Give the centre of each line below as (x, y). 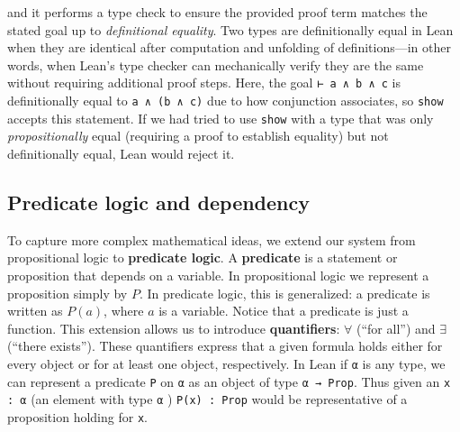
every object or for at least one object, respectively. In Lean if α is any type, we (226, 363)
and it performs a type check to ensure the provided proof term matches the (217, 12)
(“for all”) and (396, 328)
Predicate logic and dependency (158, 202)
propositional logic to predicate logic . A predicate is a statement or (203, 257)
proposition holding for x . (77, 416)
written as (35, 311)
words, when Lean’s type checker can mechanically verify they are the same (216, 64)
